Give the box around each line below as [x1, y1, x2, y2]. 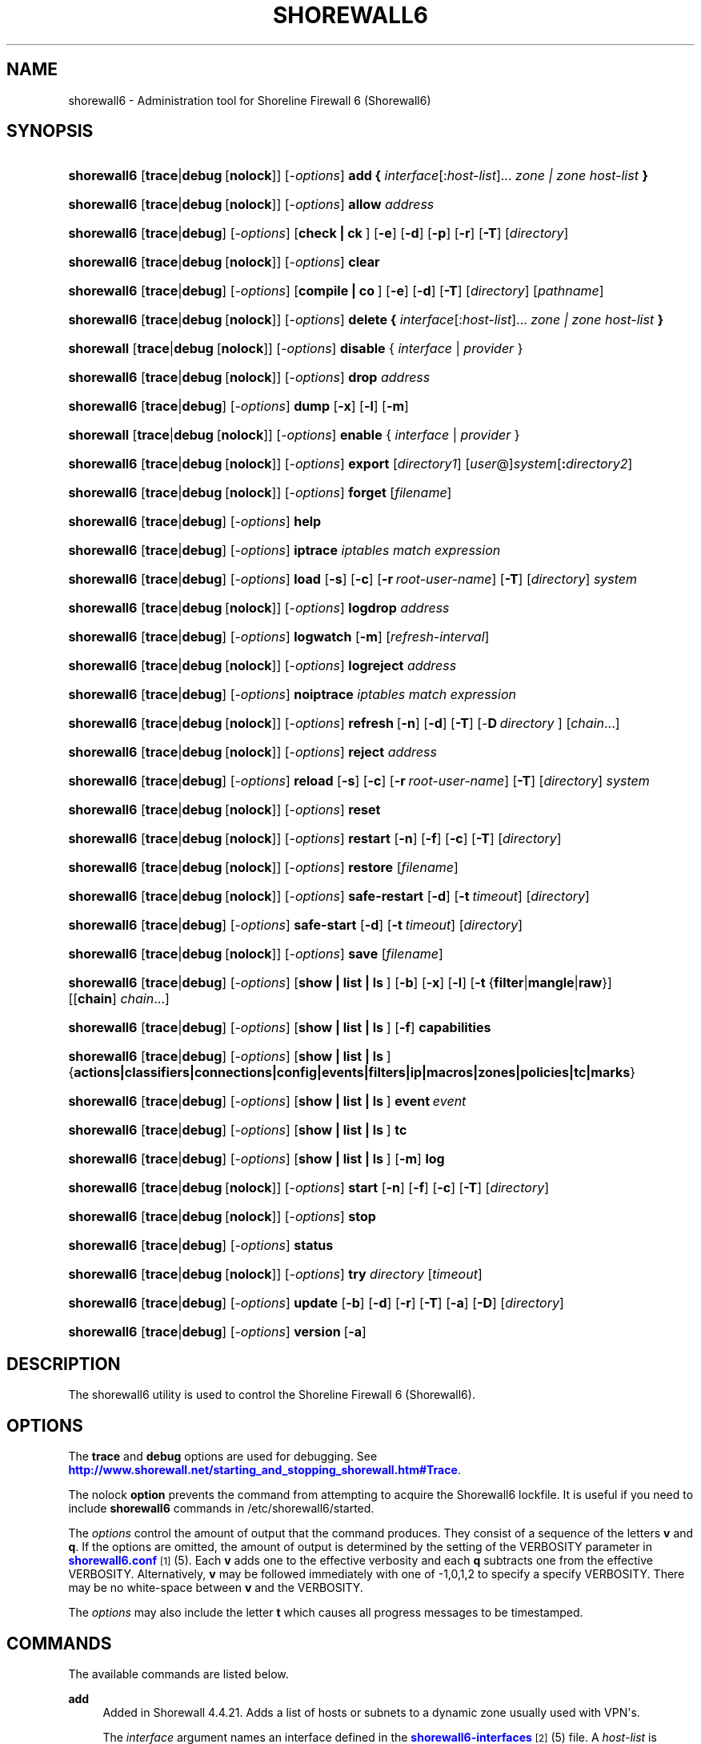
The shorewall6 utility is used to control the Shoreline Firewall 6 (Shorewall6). [68, 1388, 475, 1402]
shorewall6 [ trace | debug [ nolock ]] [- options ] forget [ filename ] [68, 484, 452, 501]
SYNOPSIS [6, 121, 94, 142]
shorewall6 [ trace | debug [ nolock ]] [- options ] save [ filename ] [68, 946, 443, 962]
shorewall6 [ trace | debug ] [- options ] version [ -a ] [68, 1324, 367, 1340]
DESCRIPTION [6, 1353, 121, 1374]
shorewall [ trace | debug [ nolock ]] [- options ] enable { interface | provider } [68, 427, 520, 444]
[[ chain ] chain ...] [68, 991, 170, 1007]
